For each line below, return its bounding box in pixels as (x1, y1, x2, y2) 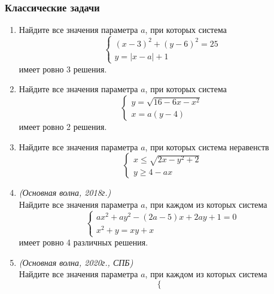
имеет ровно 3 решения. (19, 62, 107, 75)
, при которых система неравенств (145, 140, 269, 153)
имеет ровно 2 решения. (19, 120, 107, 133)
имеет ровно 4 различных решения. (19, 236, 148, 248)
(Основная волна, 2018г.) (19, 186, 111, 199)
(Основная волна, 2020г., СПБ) (19, 256, 133, 268)
